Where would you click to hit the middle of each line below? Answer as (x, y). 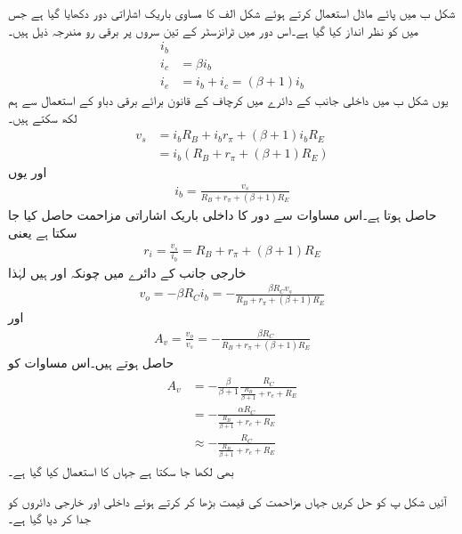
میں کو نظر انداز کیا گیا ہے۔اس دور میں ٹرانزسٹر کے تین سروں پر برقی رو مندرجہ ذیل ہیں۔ (213, 30)
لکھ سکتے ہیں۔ (43, 117)
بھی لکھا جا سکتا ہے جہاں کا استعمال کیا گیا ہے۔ (121, 471)
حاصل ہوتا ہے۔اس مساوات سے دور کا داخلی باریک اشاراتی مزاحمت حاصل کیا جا (223, 215)
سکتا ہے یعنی (43, 232)
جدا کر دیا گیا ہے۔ (49, 518)
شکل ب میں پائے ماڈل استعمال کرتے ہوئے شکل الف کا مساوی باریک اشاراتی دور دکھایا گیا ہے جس (232, 12)
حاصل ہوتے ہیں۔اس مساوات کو (91, 363)
